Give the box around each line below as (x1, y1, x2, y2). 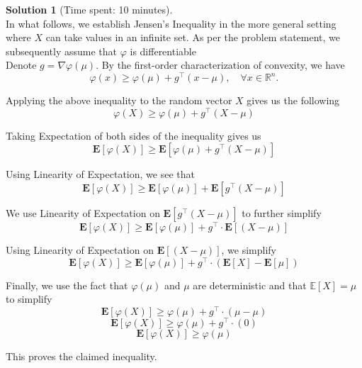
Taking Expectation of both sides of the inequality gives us (6, 128, 261, 143)
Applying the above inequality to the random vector (6, 93, 232, 108)
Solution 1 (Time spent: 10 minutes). (6, 2, 173, 16)
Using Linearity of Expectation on (6, 242, 154, 257)
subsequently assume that (6, 43, 118, 58)
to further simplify (242, 205, 322, 220)
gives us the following (247, 93, 340, 108)
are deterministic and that (193, 277, 307, 292)
